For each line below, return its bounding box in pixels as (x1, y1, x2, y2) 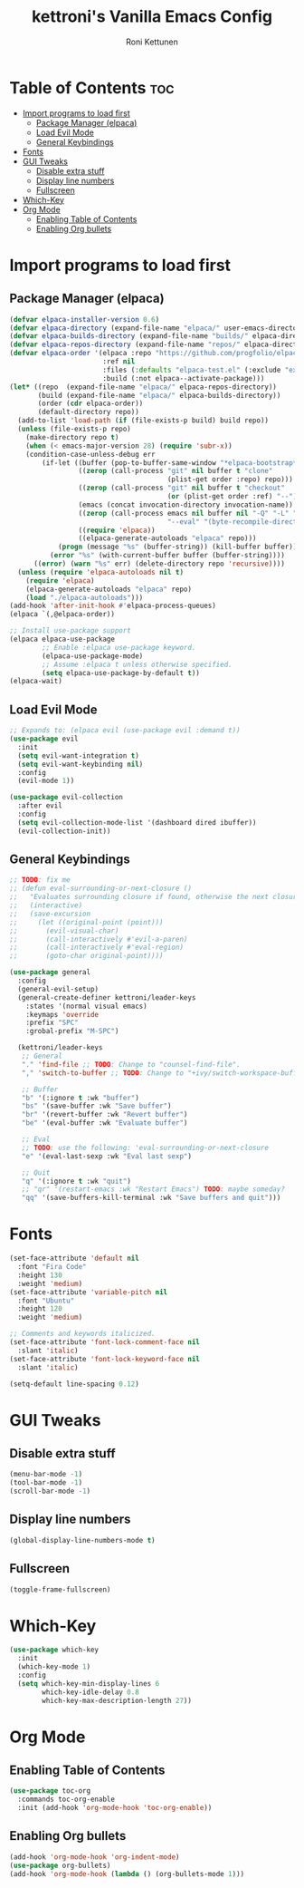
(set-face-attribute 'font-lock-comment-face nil (9, 1338, 201, 1347)
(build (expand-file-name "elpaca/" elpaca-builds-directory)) (37, 391, 281, 400)
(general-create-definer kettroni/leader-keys (17, 992, 196, 1002)
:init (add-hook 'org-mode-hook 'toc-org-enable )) (17, 1804, 213, 1813)
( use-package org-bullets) (9, 1861, 111, 1870)
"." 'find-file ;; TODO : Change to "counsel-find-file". (21, 1060, 242, 1069)
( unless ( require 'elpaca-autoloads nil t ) (17, 567, 184, 576)
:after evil (17, 801, 63, 810)
